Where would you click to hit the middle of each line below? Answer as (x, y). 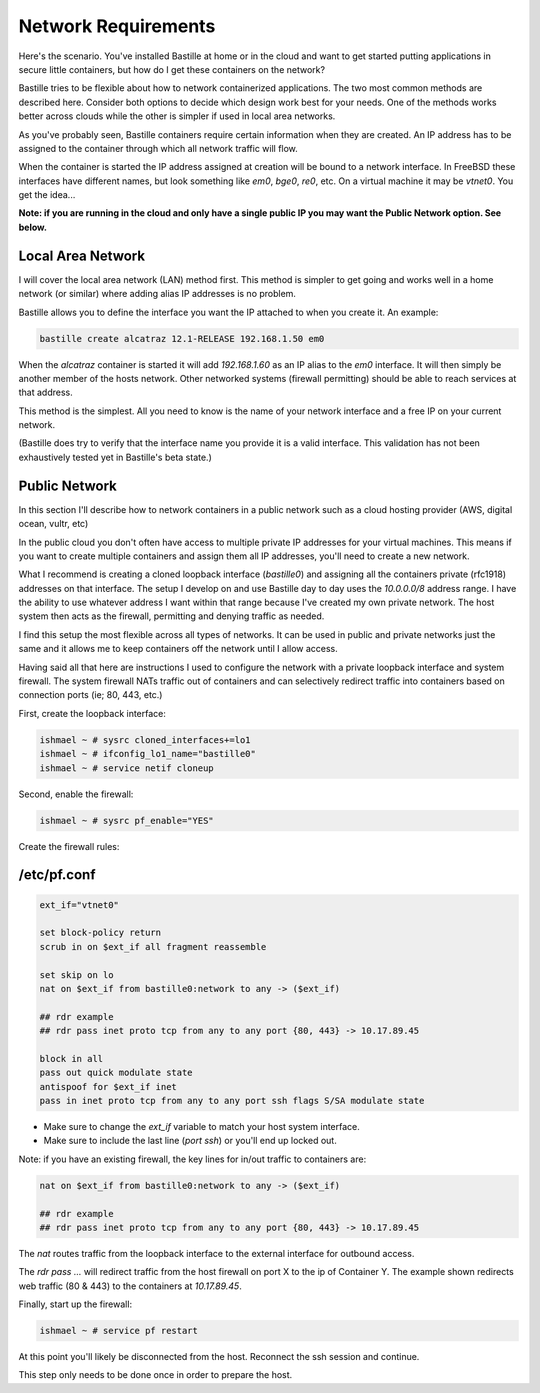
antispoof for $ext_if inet (108, 1086)
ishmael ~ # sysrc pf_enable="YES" (126, 820)
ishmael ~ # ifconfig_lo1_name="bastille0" (148, 754)
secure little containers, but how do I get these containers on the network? (171, 69)
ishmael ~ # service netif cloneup (126, 768)
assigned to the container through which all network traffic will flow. (158, 148)
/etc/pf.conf (57, 875)
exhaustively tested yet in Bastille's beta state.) (115, 457)
